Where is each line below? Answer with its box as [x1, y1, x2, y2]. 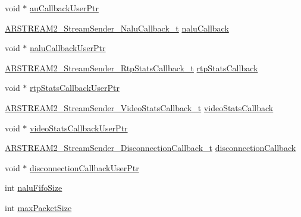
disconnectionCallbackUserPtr [30, 161, 139, 174]
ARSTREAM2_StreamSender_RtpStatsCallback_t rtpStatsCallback [5, 61, 258, 74]
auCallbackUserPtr [30, 2, 99, 14]
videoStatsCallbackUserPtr [30, 121, 128, 134]
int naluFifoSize [5, 181, 62, 194]
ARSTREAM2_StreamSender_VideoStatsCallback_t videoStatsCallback [5, 101, 274, 114]
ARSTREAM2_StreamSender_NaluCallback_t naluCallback [5, 21, 229, 34]
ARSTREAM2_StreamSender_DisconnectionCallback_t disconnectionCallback [5, 141, 296, 154]
